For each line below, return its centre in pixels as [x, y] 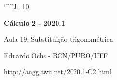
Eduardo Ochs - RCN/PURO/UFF [56, 55]
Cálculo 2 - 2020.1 [35, 23]
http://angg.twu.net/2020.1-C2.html [58, 72]
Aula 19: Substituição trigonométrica [58, 39]
